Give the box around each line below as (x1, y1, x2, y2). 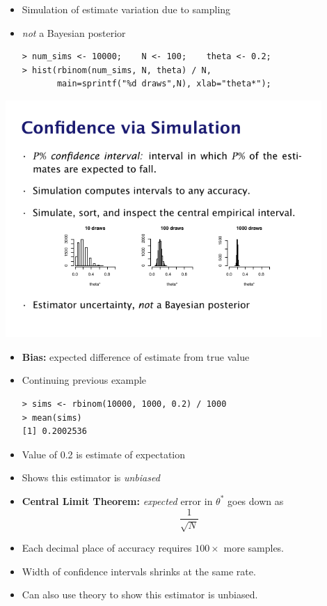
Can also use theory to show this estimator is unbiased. (22, 587, 258, 602)
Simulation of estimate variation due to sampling (22, 2, 231, 16)
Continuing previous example (22, 373, 147, 387)
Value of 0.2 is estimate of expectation (22, 446, 186, 461)
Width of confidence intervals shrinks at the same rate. (22, 564, 256, 578)
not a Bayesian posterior (22, 25, 126, 40)
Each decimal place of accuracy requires (22, 540, 192, 554)
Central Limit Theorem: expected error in (22, 493, 213, 508)
